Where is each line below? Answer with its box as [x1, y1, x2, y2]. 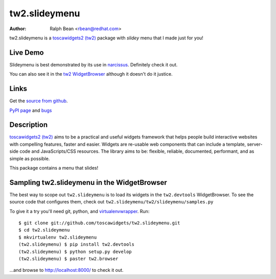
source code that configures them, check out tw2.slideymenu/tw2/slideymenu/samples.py [9, 199, 214, 205]
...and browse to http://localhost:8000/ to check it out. [9, 267, 124, 273]
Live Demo [9, 48, 44, 57]
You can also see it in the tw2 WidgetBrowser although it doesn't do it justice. [9, 71, 173, 77]
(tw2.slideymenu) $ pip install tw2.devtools [18, 242, 135, 247]
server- [247, 141, 263, 147]
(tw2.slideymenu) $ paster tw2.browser [18, 256, 119, 262]
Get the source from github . [9, 98, 68, 104]
